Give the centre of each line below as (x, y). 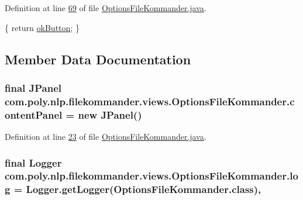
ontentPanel (34, 114)
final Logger (33, 162)
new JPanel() (110, 114)
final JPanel (33, 87)
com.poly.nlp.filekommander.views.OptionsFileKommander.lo (151, 176)
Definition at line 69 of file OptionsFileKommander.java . (106, 8)
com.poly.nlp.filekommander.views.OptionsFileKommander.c (150, 101)
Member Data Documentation (98, 59)
